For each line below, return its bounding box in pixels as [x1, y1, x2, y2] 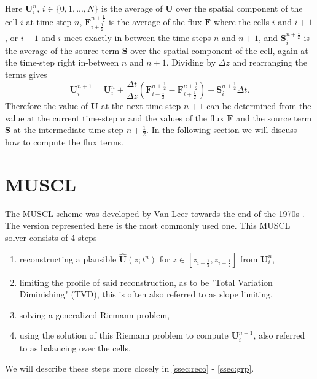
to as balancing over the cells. [19, 341, 131, 354]
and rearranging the [232, 56, 308, 69]
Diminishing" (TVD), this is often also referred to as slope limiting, [19, 288, 273, 301]
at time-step [26, 15, 72, 28]
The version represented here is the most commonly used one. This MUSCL [5, 219, 291, 232]
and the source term [236, 111, 312, 124]
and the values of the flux [128, 111, 224, 124]
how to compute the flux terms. [5, 136, 123, 148]
